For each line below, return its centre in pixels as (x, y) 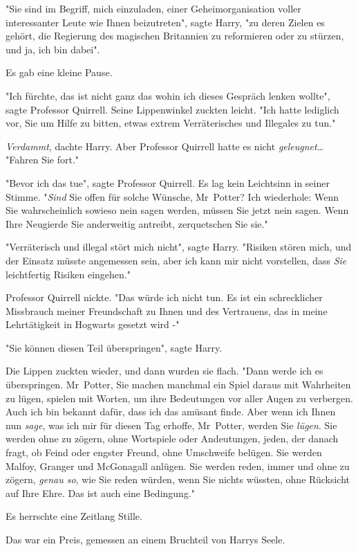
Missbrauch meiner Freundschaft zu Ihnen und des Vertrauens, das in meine (167, 310)
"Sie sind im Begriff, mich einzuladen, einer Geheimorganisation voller (153, 8)
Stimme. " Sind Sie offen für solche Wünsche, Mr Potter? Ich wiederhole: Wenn (172, 196)
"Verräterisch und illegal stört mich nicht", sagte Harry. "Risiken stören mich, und (179, 247)
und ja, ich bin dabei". (53, 49)
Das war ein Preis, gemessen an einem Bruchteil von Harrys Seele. (145, 539)
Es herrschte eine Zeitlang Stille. (74, 516)
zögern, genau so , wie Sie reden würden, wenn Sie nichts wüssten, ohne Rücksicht (178, 479)
